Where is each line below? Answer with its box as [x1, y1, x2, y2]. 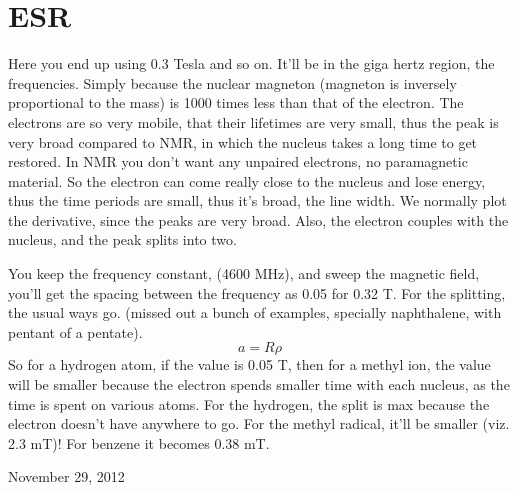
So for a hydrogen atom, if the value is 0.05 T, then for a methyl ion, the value [8, 354, 491, 375]
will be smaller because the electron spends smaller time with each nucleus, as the [8, 374, 510, 395]
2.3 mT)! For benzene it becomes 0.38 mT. [8, 432, 270, 453]
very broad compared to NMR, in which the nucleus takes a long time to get [8, 131, 478, 152]
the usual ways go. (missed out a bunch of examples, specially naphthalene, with [8, 302, 502, 323]
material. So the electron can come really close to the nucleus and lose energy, [8, 170, 486, 191]
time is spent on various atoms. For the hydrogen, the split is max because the [8, 393, 490, 414]
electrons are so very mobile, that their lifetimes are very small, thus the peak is [8, 111, 499, 132]
